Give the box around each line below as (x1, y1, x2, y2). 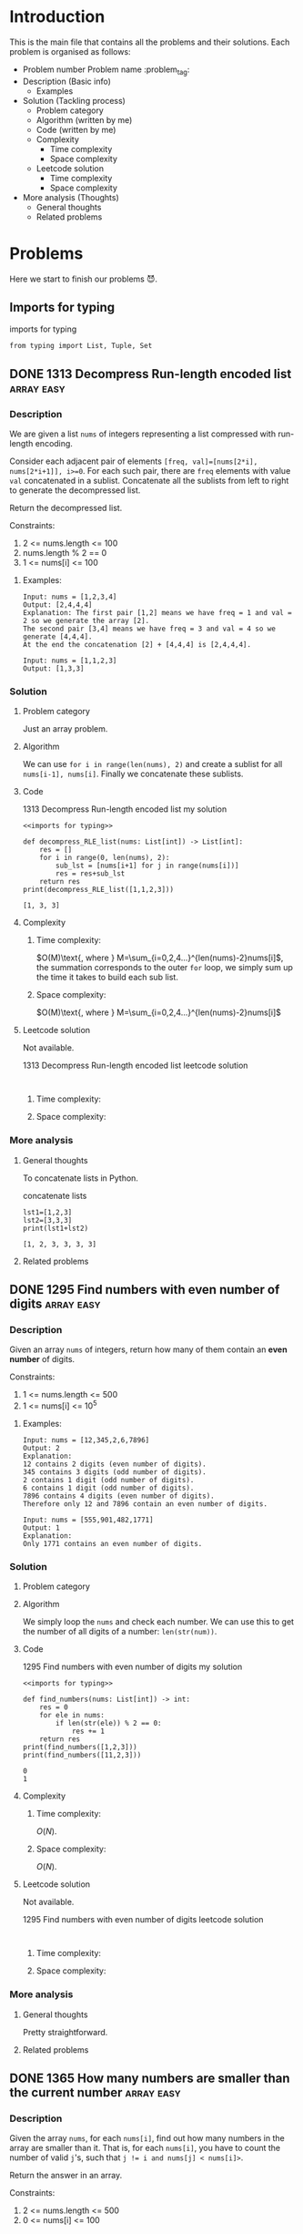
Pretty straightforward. (22, 2026, 108, 2037)
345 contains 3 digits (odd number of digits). (22, 1468, 207, 1477)
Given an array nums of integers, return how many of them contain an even (9, 1344, 288, 1355)
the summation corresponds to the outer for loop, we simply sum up (35, 962, 294, 973)
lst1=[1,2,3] (22, 1207, 73, 1217)
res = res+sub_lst (56, 869, 126, 878)
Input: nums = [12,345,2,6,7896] (22, 1436, 150, 1445)
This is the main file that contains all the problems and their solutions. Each (9, 36, 290, 47)
